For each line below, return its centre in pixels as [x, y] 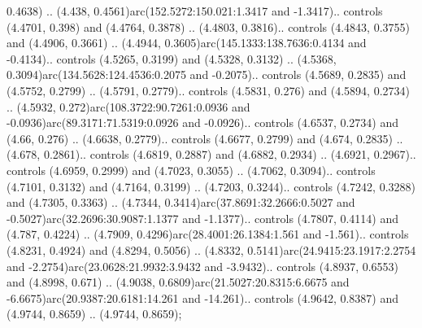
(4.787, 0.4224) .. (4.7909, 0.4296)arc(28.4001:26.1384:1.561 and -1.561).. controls [208, 234]
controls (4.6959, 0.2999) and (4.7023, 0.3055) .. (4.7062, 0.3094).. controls [191, 170]
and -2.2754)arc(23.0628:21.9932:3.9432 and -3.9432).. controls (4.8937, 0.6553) [203, 266]
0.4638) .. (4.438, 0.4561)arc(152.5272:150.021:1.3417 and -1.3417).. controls [195, 11]
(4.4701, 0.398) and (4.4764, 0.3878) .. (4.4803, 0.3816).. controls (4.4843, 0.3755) [208, 26]
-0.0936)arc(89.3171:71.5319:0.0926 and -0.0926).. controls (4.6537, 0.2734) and [203, 122]
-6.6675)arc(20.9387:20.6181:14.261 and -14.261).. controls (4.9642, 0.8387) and [203, 297]
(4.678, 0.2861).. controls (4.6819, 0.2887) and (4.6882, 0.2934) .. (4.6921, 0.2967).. [211, 154]
